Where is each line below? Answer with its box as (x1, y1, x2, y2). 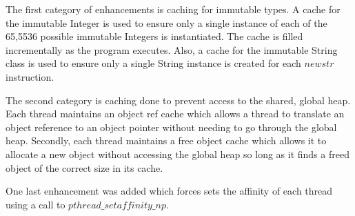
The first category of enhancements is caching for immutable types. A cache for (6, 2, 341, 16)
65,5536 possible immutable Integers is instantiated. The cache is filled (6, 29, 303, 43)
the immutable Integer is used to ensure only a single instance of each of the (6, 15, 327, 30)
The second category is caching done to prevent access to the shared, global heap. (6, 92, 351, 107)
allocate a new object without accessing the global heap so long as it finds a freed (6, 146, 349, 161)
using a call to (6, 197, 65, 211)
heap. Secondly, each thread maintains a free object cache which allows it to (6, 133, 327, 148)
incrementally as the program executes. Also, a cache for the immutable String (6, 42, 338, 57)
